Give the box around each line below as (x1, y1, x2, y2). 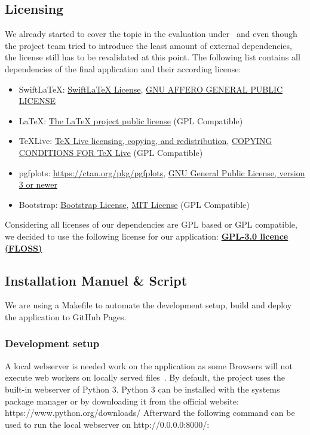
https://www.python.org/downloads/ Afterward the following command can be (5, 406, 295, 419)
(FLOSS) (5, 241, 42, 254)
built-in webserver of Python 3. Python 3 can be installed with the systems (5, 382, 280, 395)
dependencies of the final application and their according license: (5, 62, 241, 75)
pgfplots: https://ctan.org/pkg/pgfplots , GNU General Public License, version (19, 166, 305, 179)
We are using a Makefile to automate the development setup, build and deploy (5, 299, 292, 311)
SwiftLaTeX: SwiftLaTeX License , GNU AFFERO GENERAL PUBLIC (19, 82, 283, 95)
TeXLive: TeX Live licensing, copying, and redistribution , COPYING (19, 134, 272, 147)
